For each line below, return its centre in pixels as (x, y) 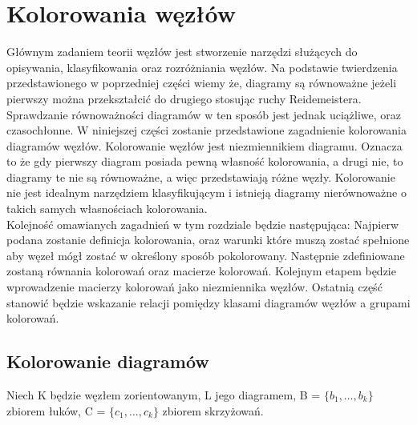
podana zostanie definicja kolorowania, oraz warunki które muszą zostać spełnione (208, 240)
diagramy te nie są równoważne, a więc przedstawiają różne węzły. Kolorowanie (201, 176)
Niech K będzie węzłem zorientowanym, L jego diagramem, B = (164, 395)
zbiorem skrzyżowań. (213, 410)
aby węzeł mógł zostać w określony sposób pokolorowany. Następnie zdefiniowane (206, 255)
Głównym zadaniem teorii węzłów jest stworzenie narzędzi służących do (182, 52)
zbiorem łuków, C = (56, 410)
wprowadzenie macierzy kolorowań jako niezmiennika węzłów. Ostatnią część (194, 287)
